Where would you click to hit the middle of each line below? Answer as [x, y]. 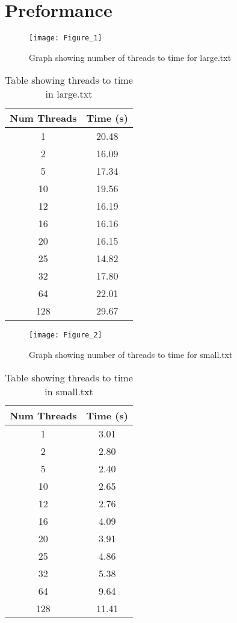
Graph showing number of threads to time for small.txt [131, 355]
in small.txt [69, 391]
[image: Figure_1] [66, 38]
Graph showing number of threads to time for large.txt [130, 57]
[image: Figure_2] [66, 335]
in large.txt [69, 94]
